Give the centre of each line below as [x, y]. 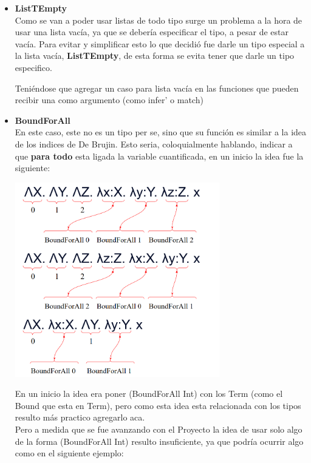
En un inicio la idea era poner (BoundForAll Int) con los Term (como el [149, 394]
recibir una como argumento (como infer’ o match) [109, 100]
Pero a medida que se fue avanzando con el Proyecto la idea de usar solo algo [159, 429]
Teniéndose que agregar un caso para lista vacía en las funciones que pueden [157, 88]
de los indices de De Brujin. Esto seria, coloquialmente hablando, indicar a [154, 144]
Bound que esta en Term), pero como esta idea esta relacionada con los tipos [158, 405]
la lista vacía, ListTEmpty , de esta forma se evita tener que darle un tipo [155, 56]
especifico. [33, 67]
